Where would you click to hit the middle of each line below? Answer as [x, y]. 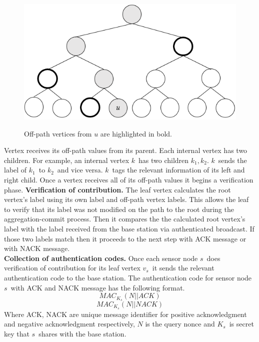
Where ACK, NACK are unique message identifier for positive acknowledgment [125, 314]
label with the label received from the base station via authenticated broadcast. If [129, 228]
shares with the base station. [82, 334]
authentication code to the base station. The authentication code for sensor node [128, 277]
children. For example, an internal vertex [67, 160]
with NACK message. [37, 248]
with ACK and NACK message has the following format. [98, 287]
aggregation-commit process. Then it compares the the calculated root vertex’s [125, 219]
